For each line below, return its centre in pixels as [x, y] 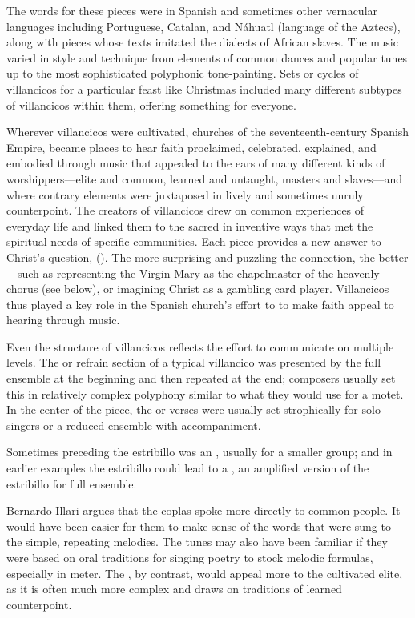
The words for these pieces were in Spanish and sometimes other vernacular [192, 10]
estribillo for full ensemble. [72, 483]
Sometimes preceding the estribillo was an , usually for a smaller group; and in [199, 452]
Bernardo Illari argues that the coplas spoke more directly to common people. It [203, 510]
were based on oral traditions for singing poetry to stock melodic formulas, [190, 557]
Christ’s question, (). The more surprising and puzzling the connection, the [191, 257]
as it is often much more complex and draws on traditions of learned [174, 589]
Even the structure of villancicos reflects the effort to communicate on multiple [200, 346]
